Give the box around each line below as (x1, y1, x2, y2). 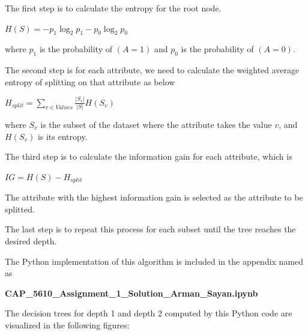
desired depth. (5, 235, 57, 247)
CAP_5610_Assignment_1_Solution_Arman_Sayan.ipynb (5, 286, 258, 299)
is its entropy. (37, 130, 88, 142)
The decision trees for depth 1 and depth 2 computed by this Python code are (5, 307, 292, 319)
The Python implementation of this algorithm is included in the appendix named (5, 255, 304, 267)
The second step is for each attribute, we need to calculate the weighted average (5, 64, 300, 76)
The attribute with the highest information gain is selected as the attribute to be (5, 191, 303, 204)
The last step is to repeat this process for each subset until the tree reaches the (5, 223, 296, 235)
